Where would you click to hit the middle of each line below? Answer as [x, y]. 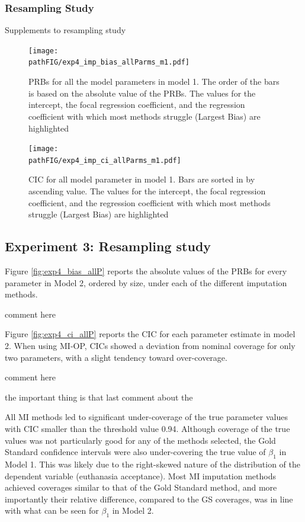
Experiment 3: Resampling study [108, 246]
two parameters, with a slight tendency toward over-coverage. [116, 357]
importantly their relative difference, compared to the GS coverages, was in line [149, 499]
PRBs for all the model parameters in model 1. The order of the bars [154, 81]
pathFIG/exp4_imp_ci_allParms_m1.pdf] [105, 160]
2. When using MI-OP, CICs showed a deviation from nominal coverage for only [150, 345]
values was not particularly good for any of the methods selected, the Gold [140, 440]
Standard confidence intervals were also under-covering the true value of [135, 452]
